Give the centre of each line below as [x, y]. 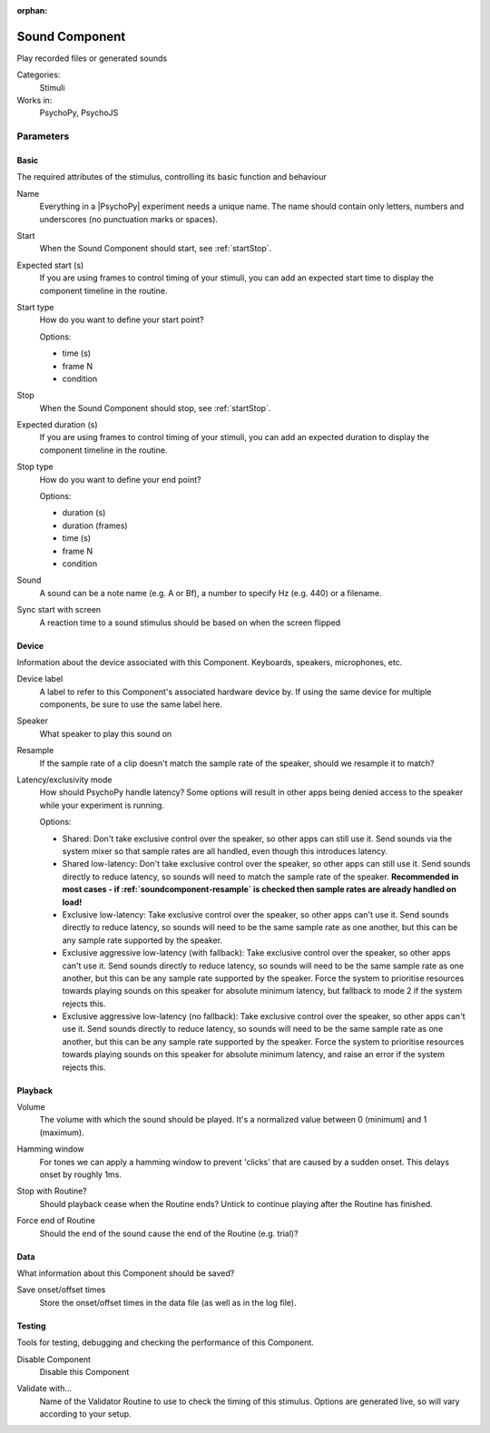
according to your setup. [85, 1414]
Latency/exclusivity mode [64, 780]
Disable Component [54, 1359]
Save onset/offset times [61, 1290]
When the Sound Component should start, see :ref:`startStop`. [156, 249]
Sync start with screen [59, 610]
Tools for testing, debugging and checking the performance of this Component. [166, 1342]
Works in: [34, 101]
